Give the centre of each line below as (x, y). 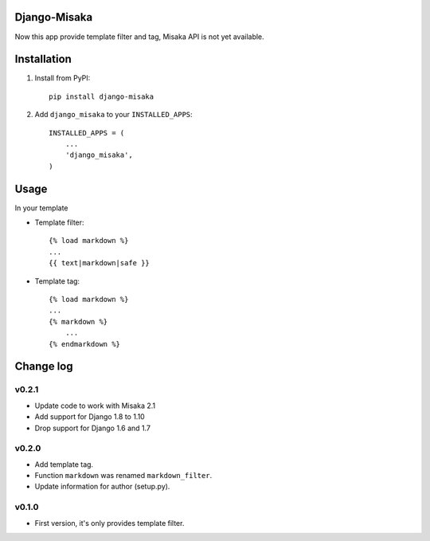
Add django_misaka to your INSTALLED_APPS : (113, 115)
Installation (43, 59)
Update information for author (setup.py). (102, 487)
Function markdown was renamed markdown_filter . (123, 476)
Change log (44, 367)
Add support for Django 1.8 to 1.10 (90, 417)
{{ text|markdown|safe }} (100, 263)
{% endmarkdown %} (85, 344)
